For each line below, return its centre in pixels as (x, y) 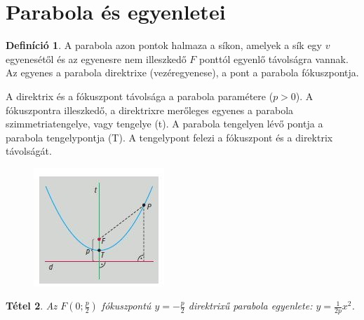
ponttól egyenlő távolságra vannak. (274, 58)
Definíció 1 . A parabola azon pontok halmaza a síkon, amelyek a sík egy (164, 45)
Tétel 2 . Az (32, 306)
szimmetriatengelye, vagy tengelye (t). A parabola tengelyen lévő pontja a (164, 124)
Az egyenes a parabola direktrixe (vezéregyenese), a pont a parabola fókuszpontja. (182, 72)
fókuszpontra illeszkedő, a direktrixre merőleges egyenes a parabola (150, 110)
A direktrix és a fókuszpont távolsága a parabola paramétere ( (140, 96)
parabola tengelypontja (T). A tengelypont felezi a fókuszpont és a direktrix (169, 137)
